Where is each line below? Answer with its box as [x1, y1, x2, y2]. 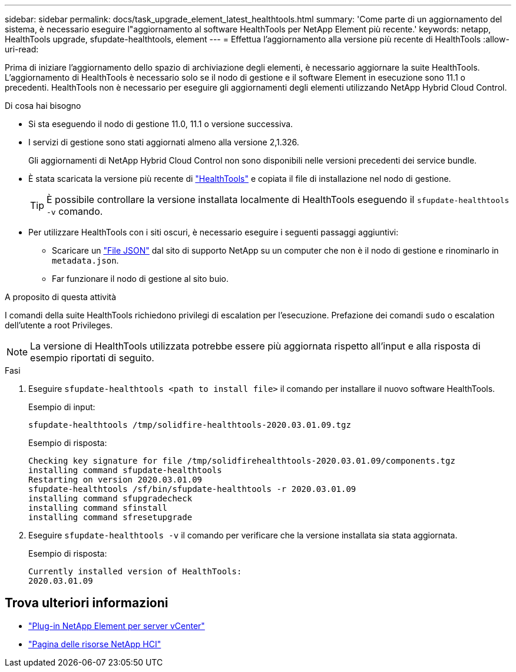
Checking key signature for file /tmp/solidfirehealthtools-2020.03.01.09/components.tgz [28, 456, 455, 465]
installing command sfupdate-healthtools [28, 465, 222, 475]
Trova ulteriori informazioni [5, 596, 168, 611]
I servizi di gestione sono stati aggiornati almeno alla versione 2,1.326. [28, 137, 299, 147]
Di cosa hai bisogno [5, 101, 81, 111]
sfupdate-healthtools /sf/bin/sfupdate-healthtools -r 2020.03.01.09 [28, 484, 356, 494]
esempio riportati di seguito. [30, 352, 154, 364]
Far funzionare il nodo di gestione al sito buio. [52, 274, 229, 284]
